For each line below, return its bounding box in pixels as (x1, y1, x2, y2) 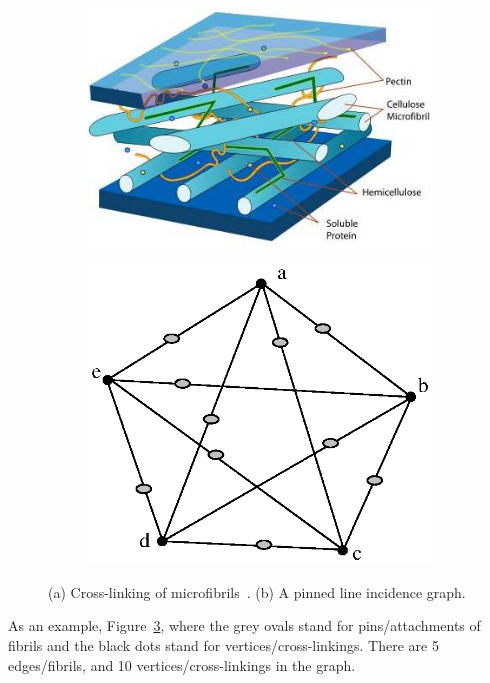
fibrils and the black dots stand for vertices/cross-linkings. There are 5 (8, 635, 439, 655)
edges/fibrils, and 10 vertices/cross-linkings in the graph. (8, 654, 356, 675)
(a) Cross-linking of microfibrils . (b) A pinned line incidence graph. (48, 581, 466, 602)
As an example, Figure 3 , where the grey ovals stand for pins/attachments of (8, 615, 481, 636)
